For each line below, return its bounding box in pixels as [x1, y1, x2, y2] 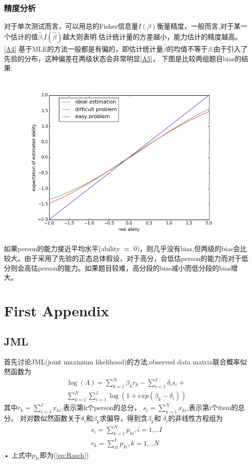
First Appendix [4, 300, 109, 320]
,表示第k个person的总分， [61, 402, 141, 412]
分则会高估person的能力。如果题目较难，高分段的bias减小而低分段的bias [4, 262, 231, 273]
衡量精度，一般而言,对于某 [157, 21, 241, 31]
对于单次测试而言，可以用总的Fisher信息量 [4, 21, 139, 31]
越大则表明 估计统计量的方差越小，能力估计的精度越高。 [62, 31, 242, 41]
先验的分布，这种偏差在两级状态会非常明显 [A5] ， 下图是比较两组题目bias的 [4, 53, 242, 63]
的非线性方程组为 [168, 413, 223, 423]
